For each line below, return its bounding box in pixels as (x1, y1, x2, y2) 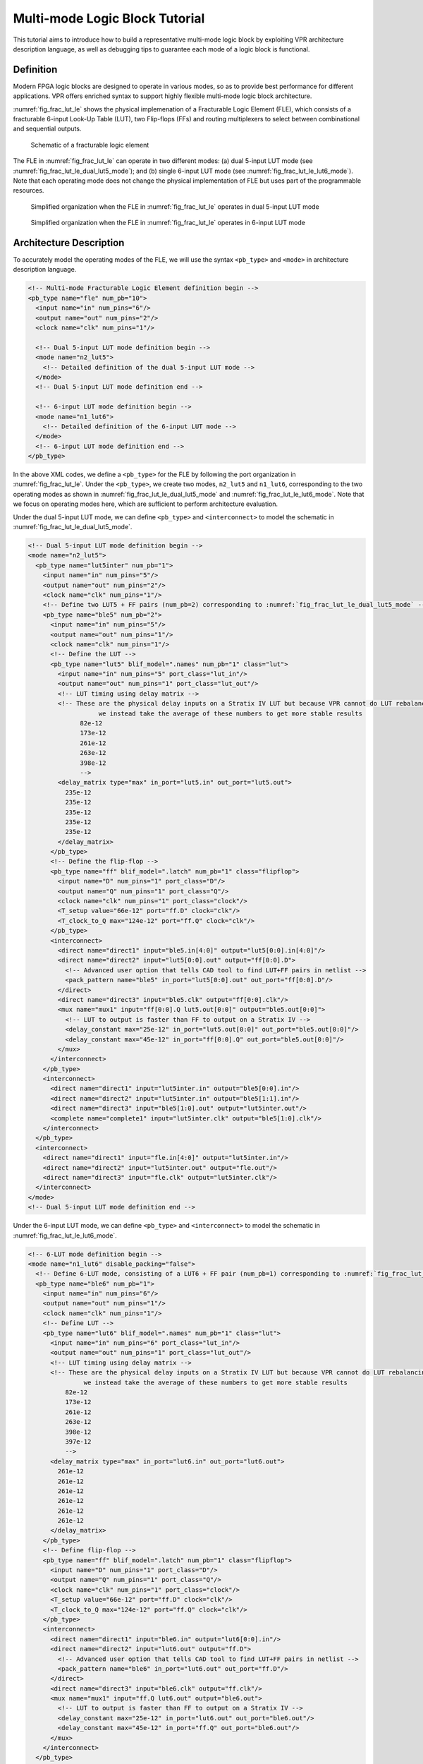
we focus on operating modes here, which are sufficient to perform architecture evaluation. (13, 500, 278, 508)
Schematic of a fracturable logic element (30, 140, 149, 149)
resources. (13, 186, 44, 195)
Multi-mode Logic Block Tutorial (13, 11, 205, 26)
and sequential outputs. (13, 124, 82, 133)
